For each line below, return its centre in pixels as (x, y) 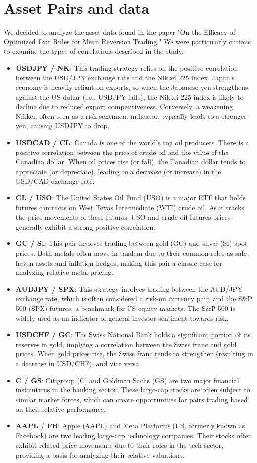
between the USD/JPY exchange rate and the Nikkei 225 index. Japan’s (125, 77)
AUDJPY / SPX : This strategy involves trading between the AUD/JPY (129, 289)
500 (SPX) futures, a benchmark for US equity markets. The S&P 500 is (125, 308)
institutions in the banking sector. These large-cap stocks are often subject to (133, 390)
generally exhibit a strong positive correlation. (86, 226)
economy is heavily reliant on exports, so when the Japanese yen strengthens (132, 87)
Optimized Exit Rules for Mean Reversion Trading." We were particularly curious (128, 41)
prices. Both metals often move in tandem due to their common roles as (124, 253)
